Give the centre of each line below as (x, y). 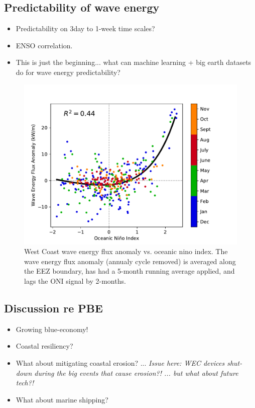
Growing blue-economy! (52, 329)
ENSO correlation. (44, 45)
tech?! (25, 383)
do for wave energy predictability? (68, 72)
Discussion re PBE (53, 308)
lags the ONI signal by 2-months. (75, 280)
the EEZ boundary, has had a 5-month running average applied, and (130, 271)
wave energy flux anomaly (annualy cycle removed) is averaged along (130, 261)
